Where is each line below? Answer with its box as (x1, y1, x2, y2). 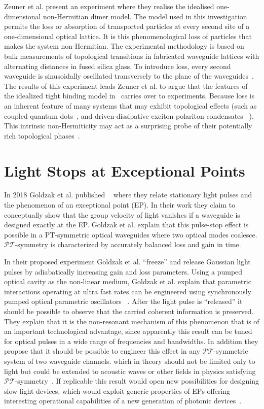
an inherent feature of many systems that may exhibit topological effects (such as (4, 100, 257, 111)
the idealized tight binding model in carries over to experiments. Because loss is (4, 90, 255, 101)
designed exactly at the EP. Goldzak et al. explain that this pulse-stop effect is (4, 219, 249, 230)
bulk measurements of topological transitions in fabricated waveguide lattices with (4, 50, 259, 61)
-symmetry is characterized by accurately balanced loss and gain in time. (15, 239, 241, 250)
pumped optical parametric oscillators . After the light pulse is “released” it (4, 296, 243, 306)
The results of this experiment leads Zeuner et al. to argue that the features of (4, 80, 248, 91)
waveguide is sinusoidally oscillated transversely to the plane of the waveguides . (4, 71, 254, 81)
